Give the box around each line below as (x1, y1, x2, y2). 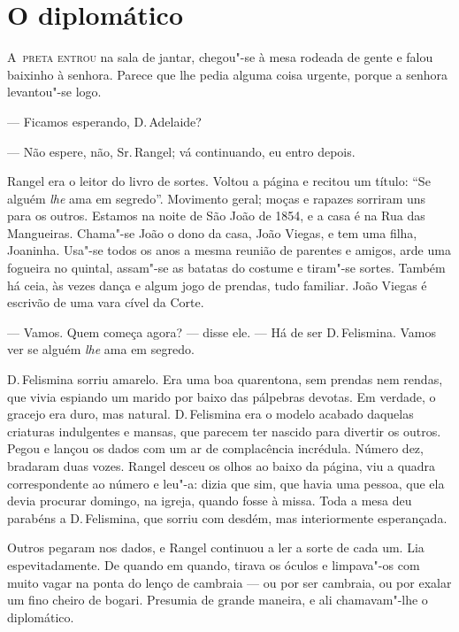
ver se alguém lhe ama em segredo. (7, 340, 195, 358)
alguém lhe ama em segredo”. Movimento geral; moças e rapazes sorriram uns (7, 189, 426, 207)
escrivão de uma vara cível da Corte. (7, 293, 204, 312)
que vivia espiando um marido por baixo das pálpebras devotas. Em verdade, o (7, 387, 436, 405)
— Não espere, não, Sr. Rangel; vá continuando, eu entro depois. (7, 142, 356, 160)
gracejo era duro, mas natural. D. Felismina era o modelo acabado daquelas (7, 405, 414, 423)
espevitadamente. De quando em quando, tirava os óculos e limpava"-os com (7, 555, 420, 574)
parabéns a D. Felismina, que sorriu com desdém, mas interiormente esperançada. (7, 508, 448, 527)
